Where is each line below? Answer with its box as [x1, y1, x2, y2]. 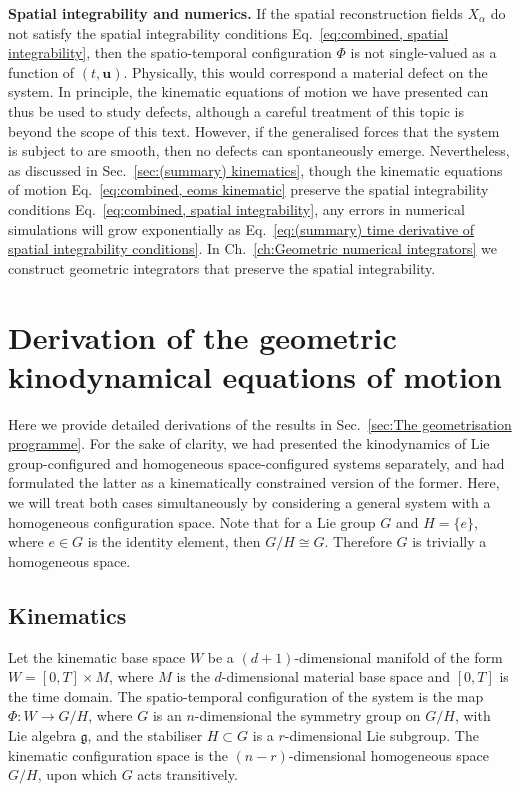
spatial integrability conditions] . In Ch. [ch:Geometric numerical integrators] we [8, 238, 498, 259]
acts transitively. [137, 764, 238, 785]
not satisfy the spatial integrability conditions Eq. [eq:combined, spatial [8, 22, 449, 43]
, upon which [37, 764, 118, 785]
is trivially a [412, 531, 487, 552]
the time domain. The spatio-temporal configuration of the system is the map [8, 685, 484, 706]
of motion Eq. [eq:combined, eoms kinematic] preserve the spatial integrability [8, 179, 489, 200]
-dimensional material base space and [221, 666, 451, 687]
